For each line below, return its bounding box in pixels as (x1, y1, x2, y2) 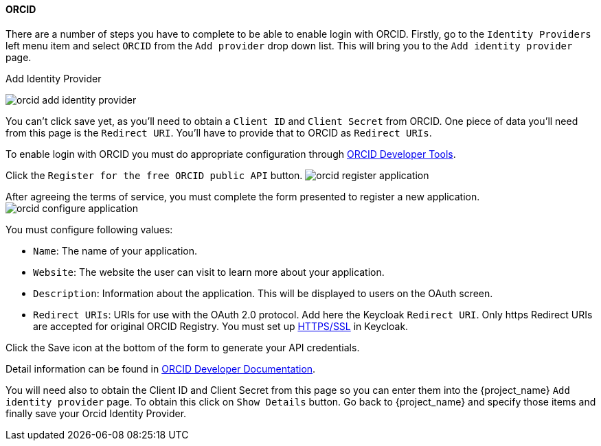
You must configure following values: (5, 223, 173, 235)
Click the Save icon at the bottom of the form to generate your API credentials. (5, 341, 360, 353)
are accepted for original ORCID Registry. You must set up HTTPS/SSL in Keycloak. (33, 320, 409, 332)
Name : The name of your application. (33, 244, 198, 257)
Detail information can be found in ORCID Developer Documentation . (5, 362, 316, 375)
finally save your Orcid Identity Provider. (5, 407, 187, 419)
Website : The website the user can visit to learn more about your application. (33, 266, 385, 278)
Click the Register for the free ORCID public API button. (5, 169, 303, 181)
